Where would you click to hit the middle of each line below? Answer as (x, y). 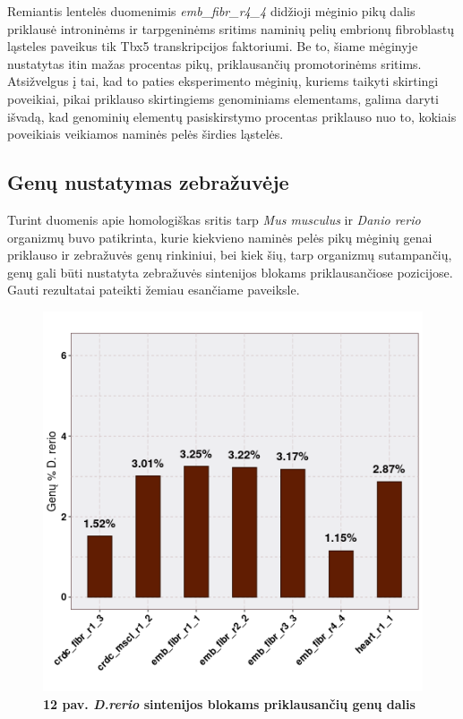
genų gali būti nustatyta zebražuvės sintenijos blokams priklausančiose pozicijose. (230, 272)
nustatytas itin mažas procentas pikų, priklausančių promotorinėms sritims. (214, 63)
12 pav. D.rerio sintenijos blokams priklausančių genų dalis (229, 703)
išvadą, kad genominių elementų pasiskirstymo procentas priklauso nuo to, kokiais (232, 116)
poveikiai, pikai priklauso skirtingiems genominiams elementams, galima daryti (223, 98)
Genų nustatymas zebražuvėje (148, 182)
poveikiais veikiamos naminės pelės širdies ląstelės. (146, 134)
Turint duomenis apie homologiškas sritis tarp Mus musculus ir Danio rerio (214, 219)
